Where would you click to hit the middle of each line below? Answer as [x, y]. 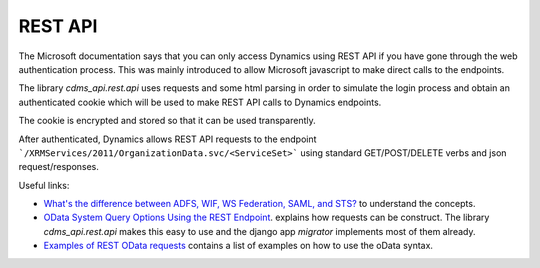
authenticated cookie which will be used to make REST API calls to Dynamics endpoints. [200, 102]
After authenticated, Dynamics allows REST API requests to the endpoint [167, 139]
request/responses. [59, 167]
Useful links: [44, 185]
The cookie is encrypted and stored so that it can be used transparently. [167, 121]
